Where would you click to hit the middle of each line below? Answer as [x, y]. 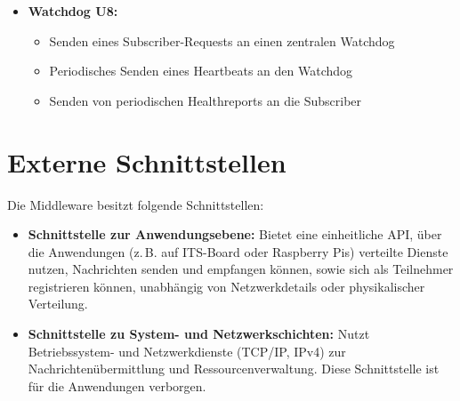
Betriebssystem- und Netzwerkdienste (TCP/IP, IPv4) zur [187, 351]
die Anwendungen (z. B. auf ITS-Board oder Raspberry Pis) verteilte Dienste [238, 251]
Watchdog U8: [73, 11]
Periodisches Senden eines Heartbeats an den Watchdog [201, 71]
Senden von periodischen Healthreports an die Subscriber [206, 100]
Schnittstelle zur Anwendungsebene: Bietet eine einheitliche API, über [235, 234]
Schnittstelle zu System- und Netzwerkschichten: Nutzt [199, 334]
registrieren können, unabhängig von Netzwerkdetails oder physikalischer [226, 286]
